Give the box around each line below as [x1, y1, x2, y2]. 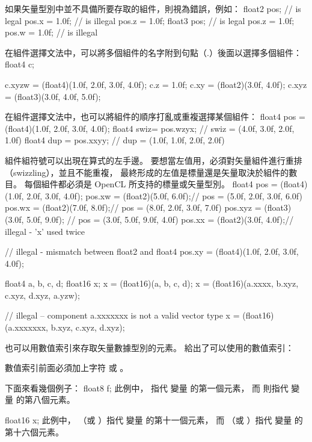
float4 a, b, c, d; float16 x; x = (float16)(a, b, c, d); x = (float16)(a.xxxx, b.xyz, [5, 277, 299, 290]
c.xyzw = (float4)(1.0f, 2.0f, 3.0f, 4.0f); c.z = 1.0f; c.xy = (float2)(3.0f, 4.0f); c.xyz [5, 78, 307, 90]
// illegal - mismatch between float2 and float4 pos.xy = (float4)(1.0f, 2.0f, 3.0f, [5, 245, 299, 258]
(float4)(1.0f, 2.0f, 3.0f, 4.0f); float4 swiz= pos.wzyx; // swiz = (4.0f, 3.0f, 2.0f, [5, 122, 295, 134]
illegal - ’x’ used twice [5, 225, 85, 237]
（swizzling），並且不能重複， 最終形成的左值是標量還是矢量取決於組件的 [5, 166, 289, 178]
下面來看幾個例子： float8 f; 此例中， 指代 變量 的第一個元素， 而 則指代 [5, 381, 289, 394]
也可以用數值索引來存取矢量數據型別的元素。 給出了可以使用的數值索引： [5, 341, 294, 353]
